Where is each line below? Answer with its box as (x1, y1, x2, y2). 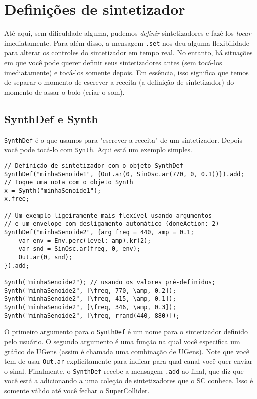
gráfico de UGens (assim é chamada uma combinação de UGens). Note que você (4, 346, 250, 356)
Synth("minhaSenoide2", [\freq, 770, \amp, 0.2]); (4, 287, 176, 294)
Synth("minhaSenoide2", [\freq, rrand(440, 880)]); (4, 312, 180, 319)
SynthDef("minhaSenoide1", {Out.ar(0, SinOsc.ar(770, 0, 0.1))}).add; (4, 170, 244, 178)
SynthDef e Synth (4, 111, 98, 126)
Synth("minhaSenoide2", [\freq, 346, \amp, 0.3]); (4, 304, 176, 311)
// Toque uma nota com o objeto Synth (4, 179, 133, 186)
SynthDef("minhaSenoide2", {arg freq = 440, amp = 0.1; (4, 229, 194, 236)
